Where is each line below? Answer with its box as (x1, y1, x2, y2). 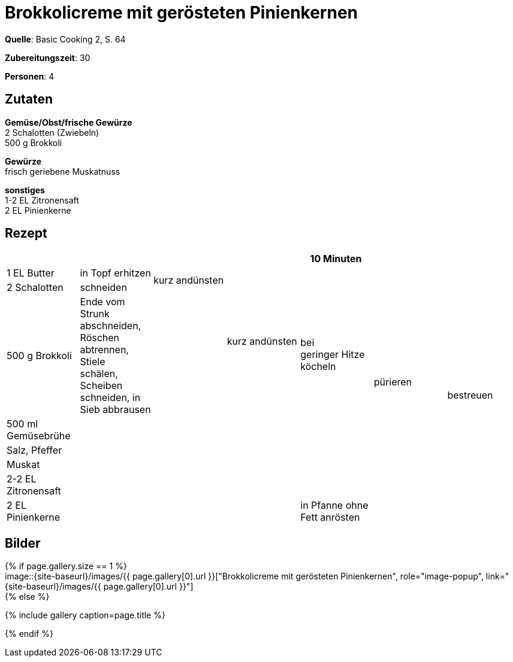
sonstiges (5, 184, 45, 195)
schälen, (80, 368, 118, 380)
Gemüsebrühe (7, 430, 71, 442)
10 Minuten (310, 253, 362, 265)
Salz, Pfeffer (7, 444, 62, 457)
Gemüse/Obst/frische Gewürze (5, 117, 132, 127)
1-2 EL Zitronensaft (5, 195, 79, 205)
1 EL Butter (7, 267, 55, 280)
